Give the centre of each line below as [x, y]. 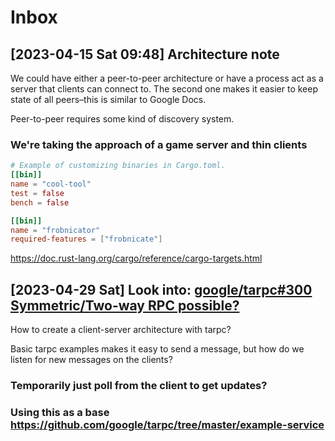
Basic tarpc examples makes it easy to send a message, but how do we [157, 349]
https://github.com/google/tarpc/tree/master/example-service [167, 424]
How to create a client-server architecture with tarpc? [121, 330]
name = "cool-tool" [51, 184]
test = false [37, 193]
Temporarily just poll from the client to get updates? [139, 386]
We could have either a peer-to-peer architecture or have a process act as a [167, 78]
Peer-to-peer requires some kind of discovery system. [122, 119]
